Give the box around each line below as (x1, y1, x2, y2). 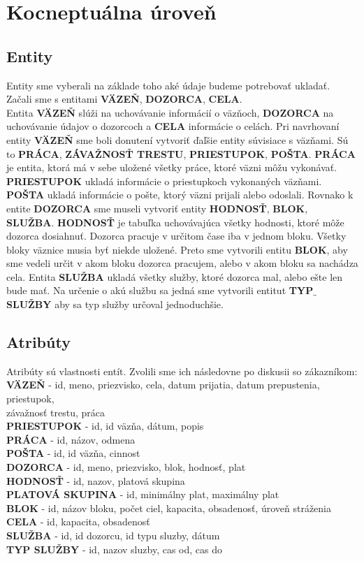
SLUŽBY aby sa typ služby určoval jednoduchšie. (6, 297, 224, 312)
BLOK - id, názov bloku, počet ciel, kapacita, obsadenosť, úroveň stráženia (6, 500, 332, 515)
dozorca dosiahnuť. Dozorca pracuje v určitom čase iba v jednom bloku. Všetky (6, 228, 347, 243)
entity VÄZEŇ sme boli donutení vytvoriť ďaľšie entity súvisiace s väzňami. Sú (6, 132, 349, 147)
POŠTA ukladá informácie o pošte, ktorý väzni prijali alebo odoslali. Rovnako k (6, 187, 354, 202)
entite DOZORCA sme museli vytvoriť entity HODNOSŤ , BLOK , (6, 201, 308, 215)
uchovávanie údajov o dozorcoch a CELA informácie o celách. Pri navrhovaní (6, 119, 340, 133)
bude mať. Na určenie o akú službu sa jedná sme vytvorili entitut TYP (6, 283, 314, 298)
